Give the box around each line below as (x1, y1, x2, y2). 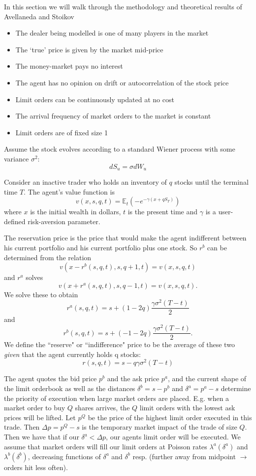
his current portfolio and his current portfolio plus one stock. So (4, 242, 197, 252)
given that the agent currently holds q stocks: (4, 349, 141, 359)
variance (4, 153, 29, 163)
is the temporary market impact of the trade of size (82, 422, 237, 432)
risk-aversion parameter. (28, 216, 100, 226)
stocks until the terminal (174, 176, 249, 187)
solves (26, 272, 43, 282)
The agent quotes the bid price (4, 373, 97, 384)
